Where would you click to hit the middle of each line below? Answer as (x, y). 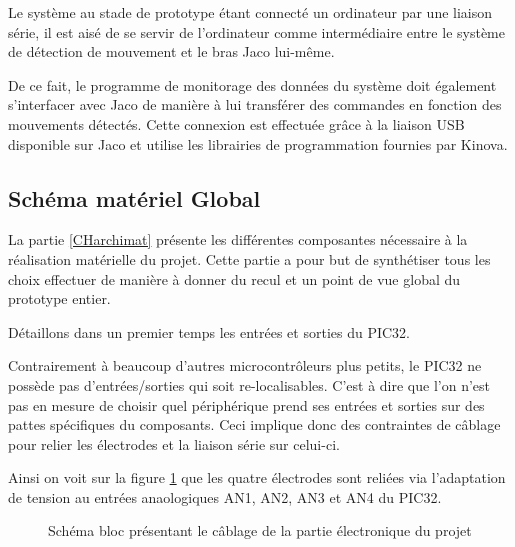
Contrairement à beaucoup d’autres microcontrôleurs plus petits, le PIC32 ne (245, 365)
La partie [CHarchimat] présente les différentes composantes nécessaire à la (238, 239)
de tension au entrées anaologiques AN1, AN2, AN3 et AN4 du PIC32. (225, 496)
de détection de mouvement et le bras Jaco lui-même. (171, 51)
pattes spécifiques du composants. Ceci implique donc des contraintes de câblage (254, 424)
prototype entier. (59, 298)
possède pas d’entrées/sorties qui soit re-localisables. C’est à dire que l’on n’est (249, 384)
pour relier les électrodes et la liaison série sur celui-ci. (174, 443)
